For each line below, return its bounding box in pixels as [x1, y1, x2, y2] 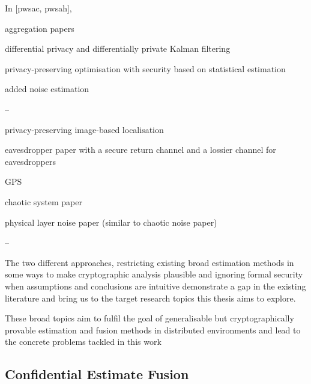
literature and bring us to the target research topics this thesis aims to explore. [5, 291, 296, 304]
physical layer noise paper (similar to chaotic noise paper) [5, 215, 217, 228]
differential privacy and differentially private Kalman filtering [5, 42, 231, 55]
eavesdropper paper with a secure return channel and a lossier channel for [5, 143, 276, 156]
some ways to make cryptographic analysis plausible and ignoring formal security [5, 268, 303, 280]
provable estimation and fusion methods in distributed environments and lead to [5, 323, 301, 336]
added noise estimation [5, 82, 89, 95]
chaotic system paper [5, 195, 82, 208]
